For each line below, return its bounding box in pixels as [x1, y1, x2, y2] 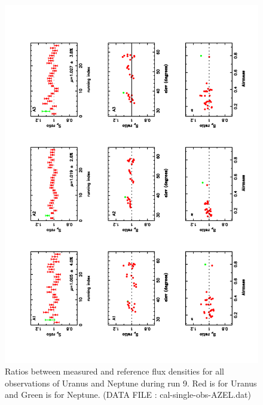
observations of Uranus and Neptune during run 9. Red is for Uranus [5, 376, 257, 389]
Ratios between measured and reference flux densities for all [5, 365, 224, 378]
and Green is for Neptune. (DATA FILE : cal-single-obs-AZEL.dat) [5, 388, 251, 401]
